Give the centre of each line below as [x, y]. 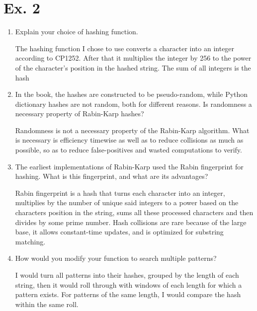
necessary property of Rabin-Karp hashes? [80, 114]
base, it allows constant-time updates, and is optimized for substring [119, 232]
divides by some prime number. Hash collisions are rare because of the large [131, 222]
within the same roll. [47, 304]
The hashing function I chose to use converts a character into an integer [125, 48]
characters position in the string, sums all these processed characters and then [134, 212]
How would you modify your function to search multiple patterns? [116, 258]
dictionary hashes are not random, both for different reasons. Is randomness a [133, 104]
